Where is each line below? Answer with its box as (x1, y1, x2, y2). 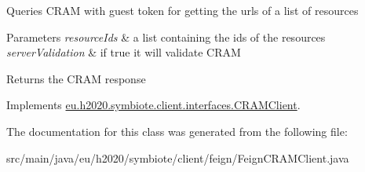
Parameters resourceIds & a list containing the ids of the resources (6, 28, 326, 45)
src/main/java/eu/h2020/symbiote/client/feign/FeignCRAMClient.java (6, 149, 349, 166)
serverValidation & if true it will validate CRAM (6, 44, 241, 60)
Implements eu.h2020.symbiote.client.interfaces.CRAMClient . (6, 97, 301, 113)
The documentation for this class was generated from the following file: (6, 123, 348, 139)
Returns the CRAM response (6, 70, 146, 86)
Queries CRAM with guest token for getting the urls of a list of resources (6, 2, 359, 18)
